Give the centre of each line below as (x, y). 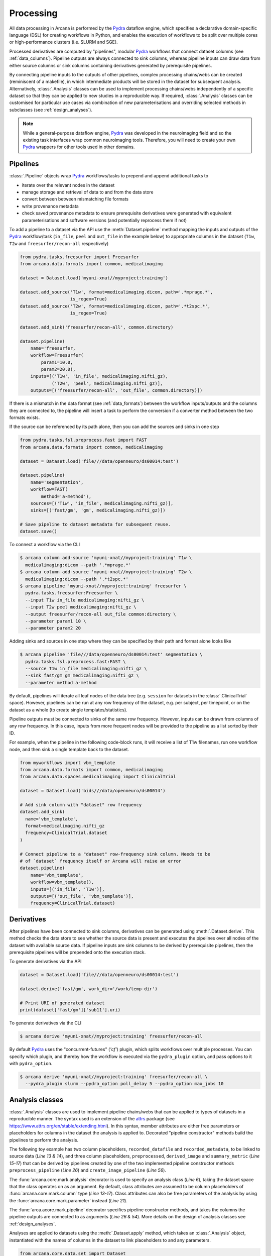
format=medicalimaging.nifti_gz (65, 826)
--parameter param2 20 (53, 628)
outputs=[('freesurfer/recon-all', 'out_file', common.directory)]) (116, 390)
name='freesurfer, (53, 348)
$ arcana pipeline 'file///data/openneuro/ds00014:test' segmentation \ (111, 655)
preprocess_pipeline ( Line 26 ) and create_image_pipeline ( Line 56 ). (88, 1170)
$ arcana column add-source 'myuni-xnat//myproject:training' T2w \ (106, 572)
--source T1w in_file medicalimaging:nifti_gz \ (86, 669)
